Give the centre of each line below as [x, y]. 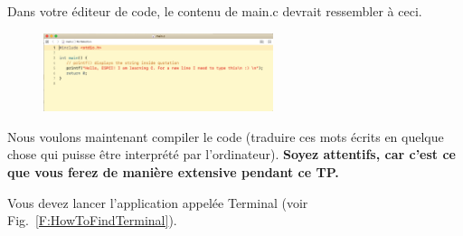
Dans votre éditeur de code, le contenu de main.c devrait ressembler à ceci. [215, 11]
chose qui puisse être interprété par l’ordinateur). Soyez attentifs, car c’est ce [231, 154]
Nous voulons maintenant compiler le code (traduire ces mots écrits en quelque [226, 136]
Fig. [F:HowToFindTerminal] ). [92, 220]
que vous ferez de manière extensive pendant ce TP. [173, 172]
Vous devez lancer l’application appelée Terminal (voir [158, 202]
